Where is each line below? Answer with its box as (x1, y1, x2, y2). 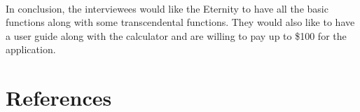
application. (6, 42, 56, 57)
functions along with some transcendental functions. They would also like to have (6, 15, 355, 29)
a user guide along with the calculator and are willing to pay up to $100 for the (6, 28, 347, 43)
